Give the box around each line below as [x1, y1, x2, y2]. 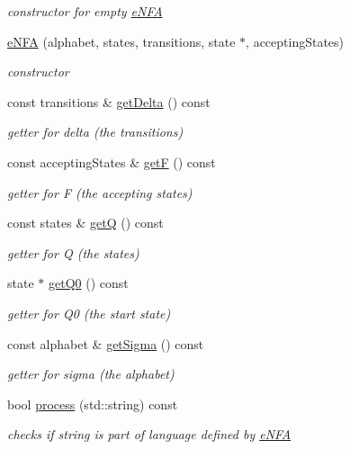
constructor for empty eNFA [7, 2, 163, 20]
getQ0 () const [48, 274, 129, 292]
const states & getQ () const [7, 213, 164, 232]
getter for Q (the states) [7, 243, 139, 262]
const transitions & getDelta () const [7, 92, 211, 111]
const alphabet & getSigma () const [7, 334, 204, 353]
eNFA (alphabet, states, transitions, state [7, 31, 236, 50]
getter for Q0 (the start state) [7, 303, 171, 322]
